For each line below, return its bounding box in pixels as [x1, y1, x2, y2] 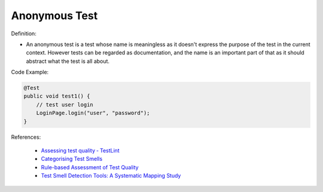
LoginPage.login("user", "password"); [36, 109, 150, 117]
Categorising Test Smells [41, 156, 103, 163]
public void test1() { [23, 93, 90, 100]
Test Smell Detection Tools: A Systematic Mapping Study [41, 172, 181, 179]
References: [11, 133, 41, 141]
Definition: [11, 30, 37, 37]
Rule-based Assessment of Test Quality [41, 163, 139, 170]
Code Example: [11, 69, 49, 76]
